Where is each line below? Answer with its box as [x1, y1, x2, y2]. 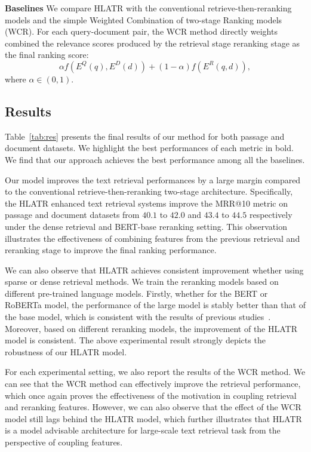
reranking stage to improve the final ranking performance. [5, 244, 217, 256]
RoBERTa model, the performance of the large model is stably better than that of [5, 299, 306, 311]
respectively [249, 208, 292, 221]
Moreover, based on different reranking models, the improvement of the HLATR [5, 322, 297, 334]
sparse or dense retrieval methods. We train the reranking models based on [5, 275, 279, 288]
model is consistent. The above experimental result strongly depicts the [5, 334, 266, 346]
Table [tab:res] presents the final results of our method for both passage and [5, 130, 285, 142]
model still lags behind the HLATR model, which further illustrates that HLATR [5, 412, 302, 425]
